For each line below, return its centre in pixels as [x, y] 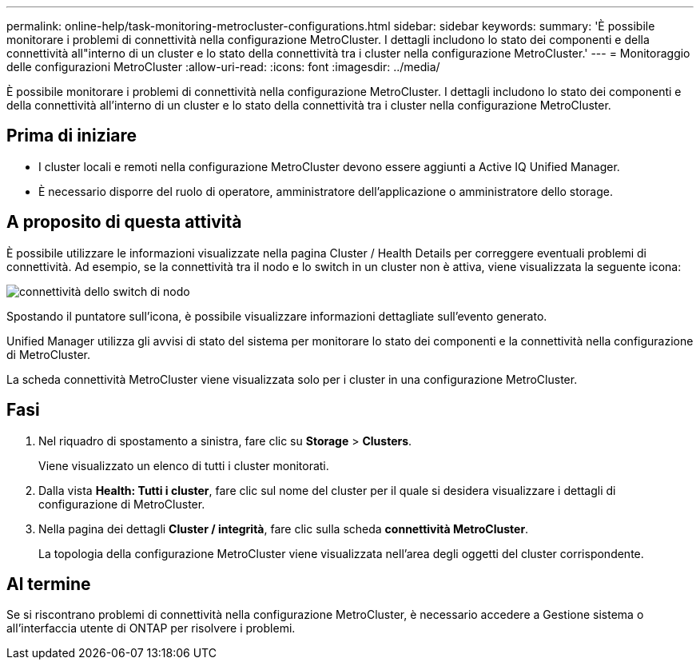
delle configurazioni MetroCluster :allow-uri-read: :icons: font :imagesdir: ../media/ [223, 67]
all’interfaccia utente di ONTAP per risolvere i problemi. [151, 628]
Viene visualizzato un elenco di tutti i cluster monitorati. [184, 465]
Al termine [49, 584]
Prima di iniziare [72, 136]
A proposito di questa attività [124, 222]
